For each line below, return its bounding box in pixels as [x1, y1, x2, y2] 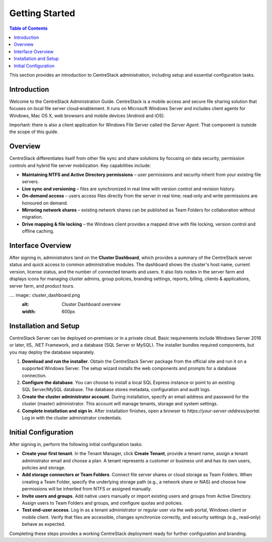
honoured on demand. [22, 200, 68, 206]
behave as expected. [22, 521, 65, 527]
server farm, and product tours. [9, 283, 75, 289]
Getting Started [9, 8, 76, 19]
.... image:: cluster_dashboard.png [9, 292, 80, 298]
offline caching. [22, 228, 54, 234]
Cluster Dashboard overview [61, 301, 121, 307]
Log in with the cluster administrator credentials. [22, 415, 122, 421]
